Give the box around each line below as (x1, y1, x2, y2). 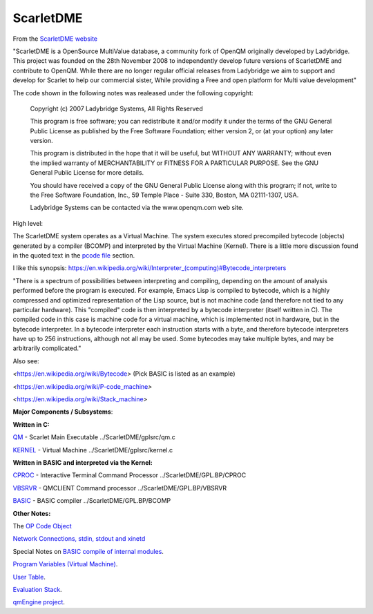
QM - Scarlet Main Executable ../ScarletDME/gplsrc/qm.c (12, 433, 175, 441)
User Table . (12, 573, 46, 581)
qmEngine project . (12, 598, 66, 606)
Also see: (12, 356, 39, 365)
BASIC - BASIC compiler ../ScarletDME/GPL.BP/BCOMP (12, 497, 171, 505)
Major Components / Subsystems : (12, 407, 113, 416)
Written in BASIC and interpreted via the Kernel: (12, 459, 153, 466)
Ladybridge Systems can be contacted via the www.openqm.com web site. (30, 204, 245, 212)
